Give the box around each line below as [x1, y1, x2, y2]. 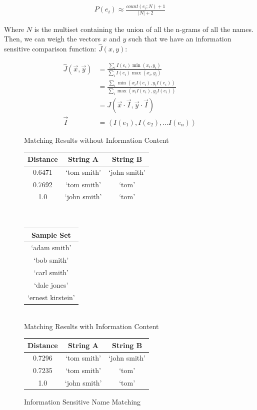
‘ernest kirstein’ [27, 292, 75, 302]
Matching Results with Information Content [24, 321, 159, 331]
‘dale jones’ [34, 280, 68, 290]
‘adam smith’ [31, 242, 71, 253]
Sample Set [31, 229, 71, 240]
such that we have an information [128, 33, 231, 44]
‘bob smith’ [33, 255, 69, 265]
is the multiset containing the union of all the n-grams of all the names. [34, 23, 253, 34]
